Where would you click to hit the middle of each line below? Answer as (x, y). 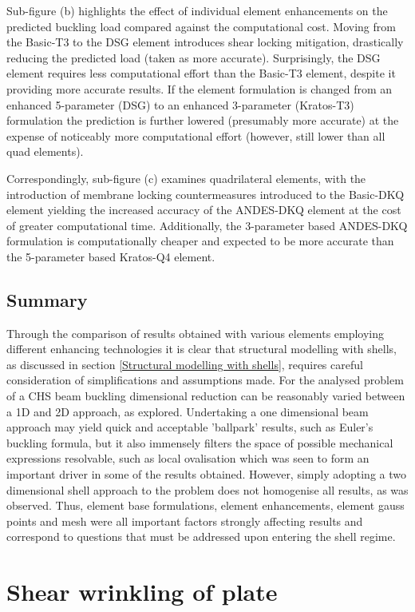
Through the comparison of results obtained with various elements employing (196, 333)
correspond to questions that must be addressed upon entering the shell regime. (201, 536)
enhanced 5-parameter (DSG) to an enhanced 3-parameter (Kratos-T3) (180, 104)
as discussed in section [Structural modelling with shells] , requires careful (185, 364)
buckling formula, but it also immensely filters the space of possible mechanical (200, 442)
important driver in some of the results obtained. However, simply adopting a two (207, 474)
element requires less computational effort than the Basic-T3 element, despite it (201, 73)
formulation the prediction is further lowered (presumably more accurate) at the (203, 120)
